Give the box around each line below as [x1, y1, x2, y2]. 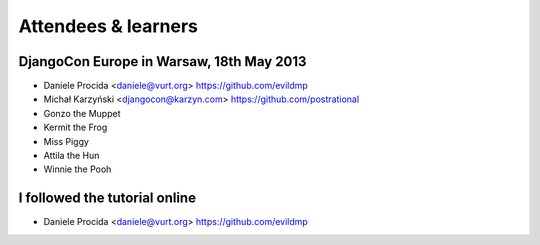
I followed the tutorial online [18, 190, 197, 207]
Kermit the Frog [43, 121, 108, 134]
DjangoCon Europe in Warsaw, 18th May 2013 [18, 53, 307, 70]
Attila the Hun [43, 150, 100, 162]
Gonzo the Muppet [43, 107, 121, 119]
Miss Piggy [43, 135, 90, 147]
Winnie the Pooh [43, 163, 112, 175]
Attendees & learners [18, 15, 199, 37]
